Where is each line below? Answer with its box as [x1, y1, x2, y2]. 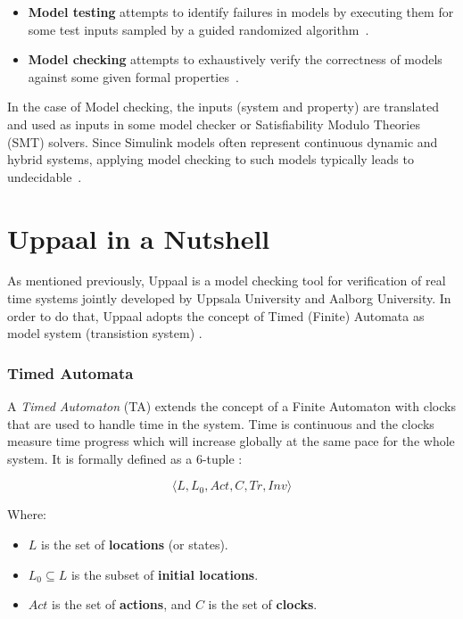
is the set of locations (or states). [41, 535, 228, 554]
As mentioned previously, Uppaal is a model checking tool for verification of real [7, 271, 446, 290]
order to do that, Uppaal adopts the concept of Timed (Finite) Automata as [7, 306, 425, 325]
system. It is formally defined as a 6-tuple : [7, 449, 243, 467]
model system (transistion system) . [7, 324, 203, 343]
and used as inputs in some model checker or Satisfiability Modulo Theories [7, 114, 420, 133]
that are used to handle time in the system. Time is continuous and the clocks [7, 414, 434, 433]
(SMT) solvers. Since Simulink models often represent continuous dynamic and [7, 132, 438, 151]
